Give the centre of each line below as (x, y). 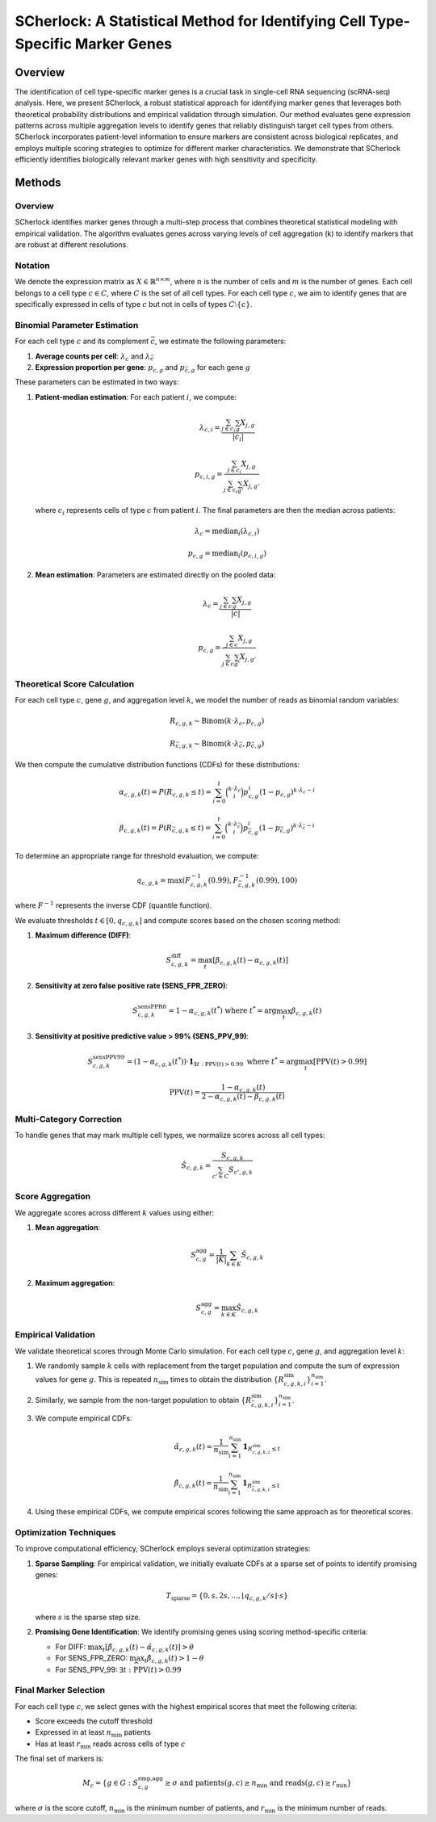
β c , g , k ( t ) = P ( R (146, 829)
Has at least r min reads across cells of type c (110, 1744)
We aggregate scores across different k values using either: (115, 1212)
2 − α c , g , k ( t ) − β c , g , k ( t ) (243, 1098)
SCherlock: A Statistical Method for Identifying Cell (191, 21)
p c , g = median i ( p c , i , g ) (227, 555)
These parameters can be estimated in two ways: (97, 382)
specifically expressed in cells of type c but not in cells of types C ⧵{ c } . (134, 304)
